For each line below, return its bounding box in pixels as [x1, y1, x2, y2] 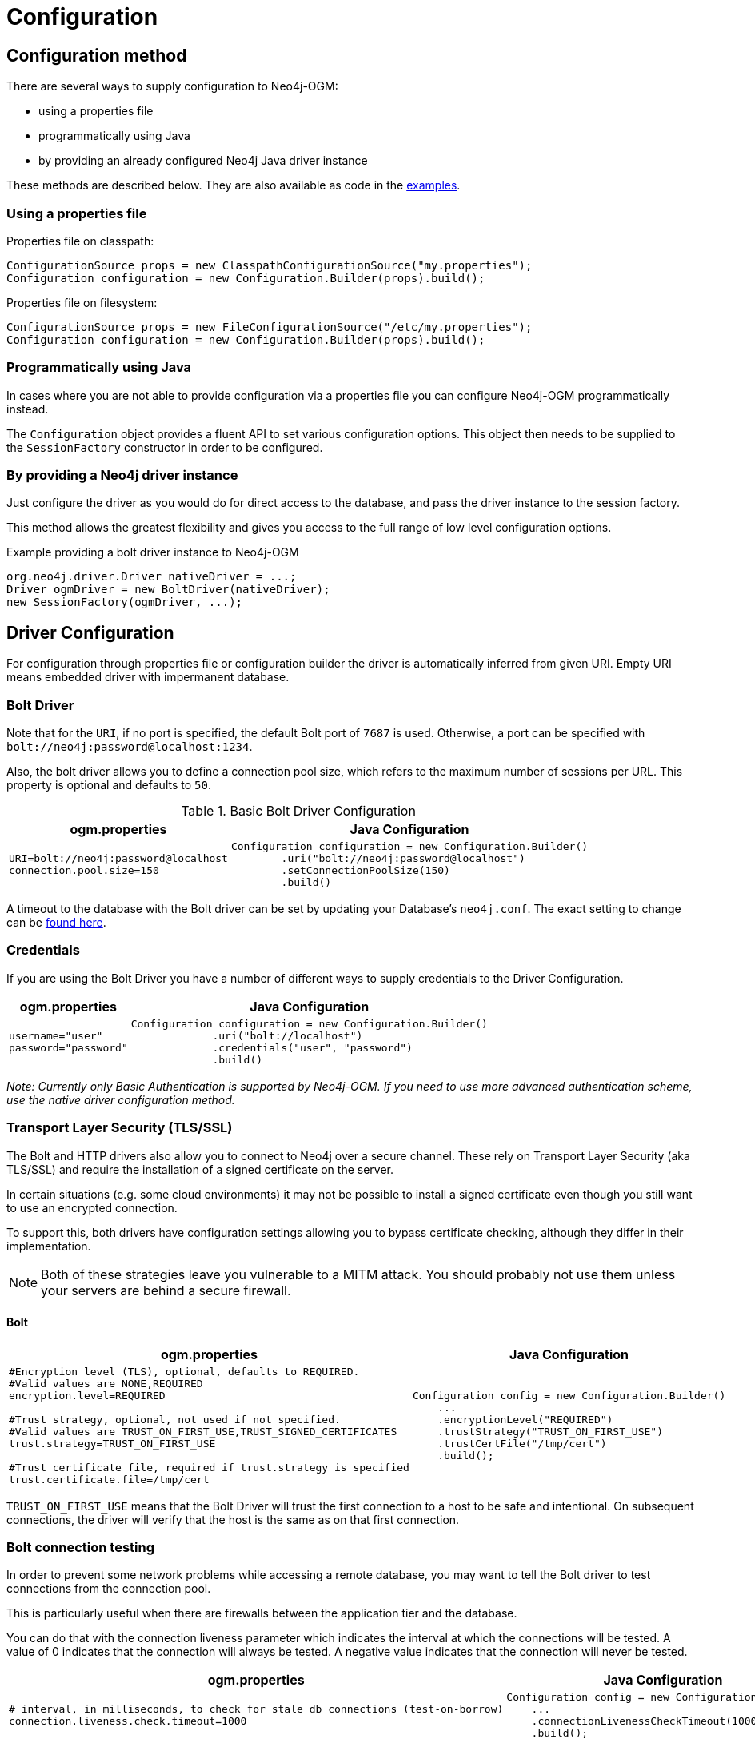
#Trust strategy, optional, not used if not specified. [9, 1413, 341, 1426]
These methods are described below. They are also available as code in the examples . [6, 178, 461, 193]
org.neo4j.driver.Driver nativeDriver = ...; [6, 570, 297, 584]
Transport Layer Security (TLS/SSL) [6, 1119, 233, 1136]
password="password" [9, 1041, 128, 1054]
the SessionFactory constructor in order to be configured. [6, 440, 323, 454]
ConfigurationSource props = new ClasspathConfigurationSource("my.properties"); [6, 258, 533, 272]
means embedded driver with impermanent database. [6, 670, 290, 684]
